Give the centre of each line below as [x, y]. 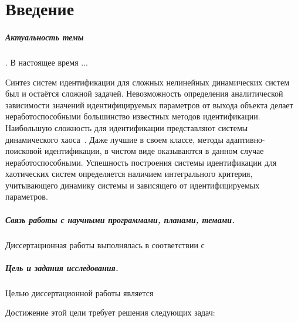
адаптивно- [245, 139]
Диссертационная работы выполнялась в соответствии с [105, 244]
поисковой [24, 151]
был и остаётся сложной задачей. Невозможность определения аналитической [144, 93]
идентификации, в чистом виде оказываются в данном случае [154, 151]
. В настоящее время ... [47, 62]
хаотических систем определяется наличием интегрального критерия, [129, 174]
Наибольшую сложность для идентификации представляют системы [127, 127]
